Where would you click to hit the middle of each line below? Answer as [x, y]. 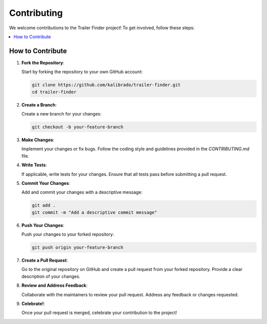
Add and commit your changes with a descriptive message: [82, 192]
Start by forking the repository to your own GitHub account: [82, 72]
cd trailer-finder [54, 92]
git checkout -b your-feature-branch [78, 127]
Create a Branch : [39, 105]
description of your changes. [51, 276]
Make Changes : [38, 140]
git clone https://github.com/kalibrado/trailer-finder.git [106, 85]
